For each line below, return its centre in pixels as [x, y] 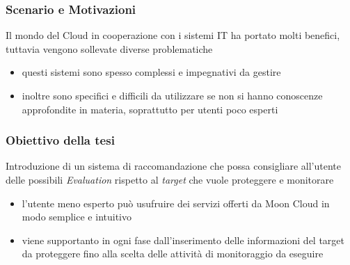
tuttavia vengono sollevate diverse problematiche [109, 48]
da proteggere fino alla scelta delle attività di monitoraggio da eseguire [173, 254]
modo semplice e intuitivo [77, 217]
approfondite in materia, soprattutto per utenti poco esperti [150, 109]
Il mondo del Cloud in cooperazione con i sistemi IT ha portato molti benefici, [173, 35]
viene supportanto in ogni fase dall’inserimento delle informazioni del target [183, 240]
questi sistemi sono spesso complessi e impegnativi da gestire [151, 72]
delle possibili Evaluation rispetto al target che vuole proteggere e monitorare [170, 179]
